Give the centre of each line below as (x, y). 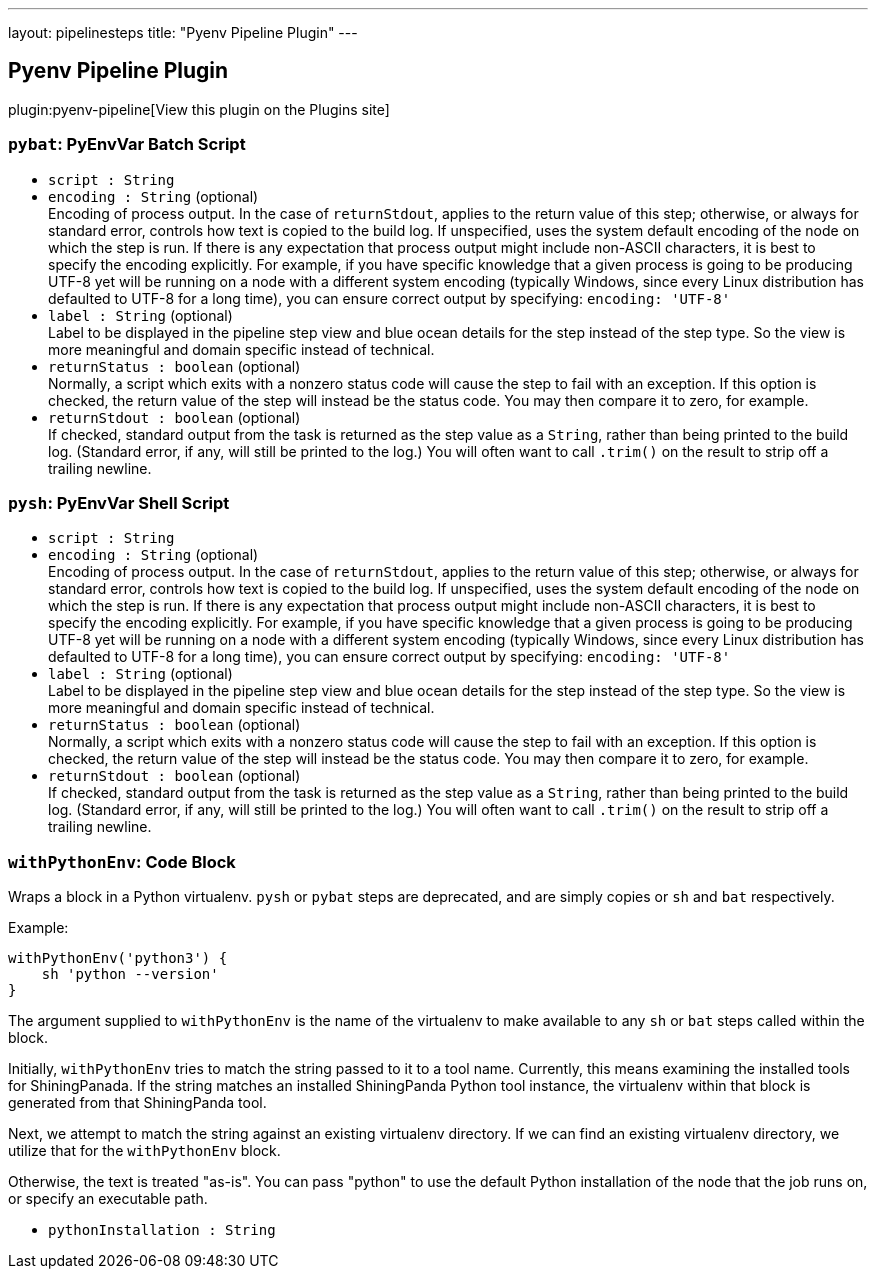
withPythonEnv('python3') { (118, 958)
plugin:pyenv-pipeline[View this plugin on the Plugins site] (199, 109)
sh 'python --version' (130, 974)
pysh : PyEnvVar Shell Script (119, 502)
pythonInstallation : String (162, 1230)
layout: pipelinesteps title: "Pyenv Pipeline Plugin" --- (183, 32)
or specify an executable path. (108, 1199)
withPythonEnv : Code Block (122, 861)
